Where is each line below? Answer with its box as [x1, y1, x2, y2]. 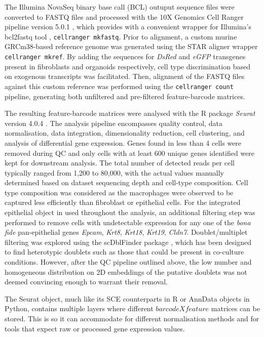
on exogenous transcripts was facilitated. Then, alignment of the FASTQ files [5, 71, 245, 81]
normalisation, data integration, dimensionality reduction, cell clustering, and [5, 128, 245, 138]
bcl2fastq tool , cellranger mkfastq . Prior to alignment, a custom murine [5, 31, 237, 41]
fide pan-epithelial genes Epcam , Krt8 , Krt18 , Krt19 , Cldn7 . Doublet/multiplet [5, 227, 248, 237]
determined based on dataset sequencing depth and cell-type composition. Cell [5, 177, 248, 188]
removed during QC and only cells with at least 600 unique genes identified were [5, 147, 255, 158]
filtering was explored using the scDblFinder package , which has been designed [5, 236, 252, 247]
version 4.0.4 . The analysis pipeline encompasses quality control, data [5, 117, 222, 128]
